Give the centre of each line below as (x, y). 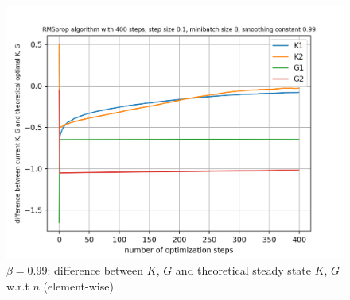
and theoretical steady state (243, 270)
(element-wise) (78, 285)
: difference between (95, 270)
